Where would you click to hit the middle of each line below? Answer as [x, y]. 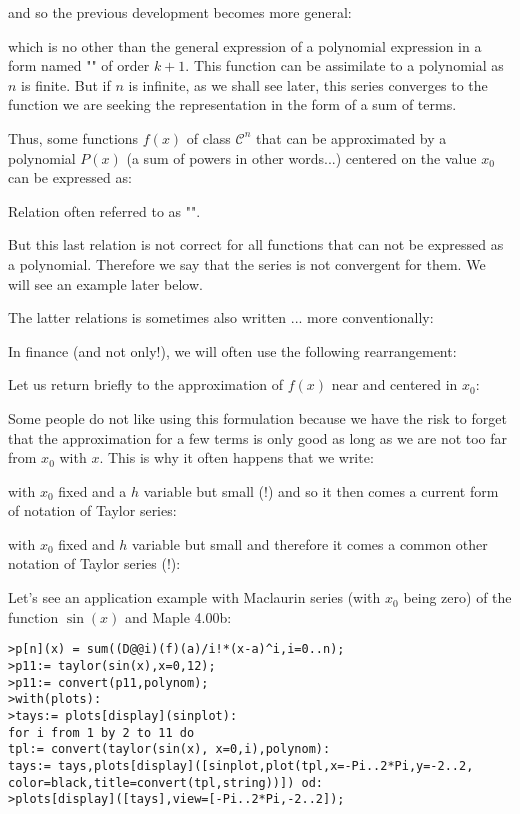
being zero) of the [457, 597]
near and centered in [394, 384]
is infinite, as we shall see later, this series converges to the [308, 84]
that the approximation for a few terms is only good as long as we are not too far [258, 437]
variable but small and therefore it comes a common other [310, 543]
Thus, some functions [73, 137]
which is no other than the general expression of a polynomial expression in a [245, 45]
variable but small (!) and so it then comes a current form [321, 490]
